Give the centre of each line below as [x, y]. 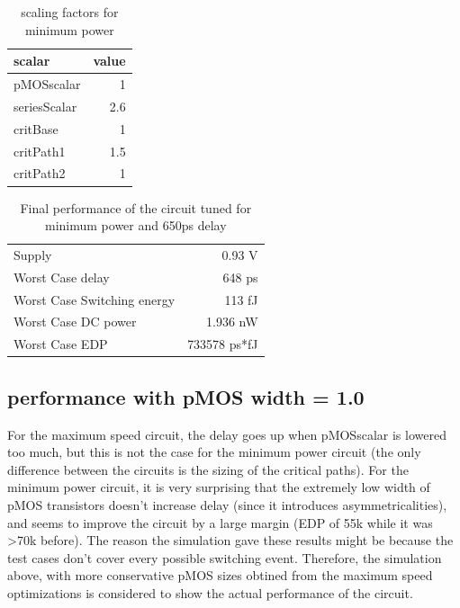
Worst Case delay [62, 277]
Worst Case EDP [61, 344]
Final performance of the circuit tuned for [136, 207]
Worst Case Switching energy [95, 299]
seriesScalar [45, 106]
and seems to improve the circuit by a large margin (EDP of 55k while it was [220, 522]
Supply [33, 254]
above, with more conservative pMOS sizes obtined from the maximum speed [220, 575]
